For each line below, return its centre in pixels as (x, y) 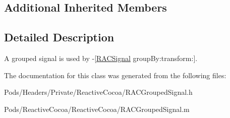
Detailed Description (59, 37)
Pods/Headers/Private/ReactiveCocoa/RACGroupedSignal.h (98, 92)
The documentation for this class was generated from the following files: (115, 75)
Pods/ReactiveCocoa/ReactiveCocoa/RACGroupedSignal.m (97, 109)
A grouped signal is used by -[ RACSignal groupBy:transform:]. (101, 58)
